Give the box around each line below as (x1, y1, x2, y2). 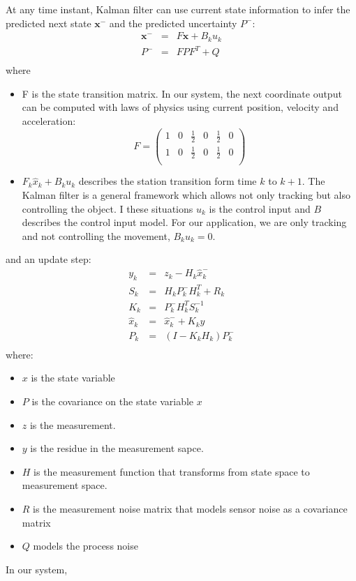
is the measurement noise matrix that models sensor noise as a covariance (33, 501, 348, 515)
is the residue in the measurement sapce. (30, 441, 204, 455)
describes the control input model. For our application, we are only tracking (22, 215, 347, 229)
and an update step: (6, 252, 91, 266)
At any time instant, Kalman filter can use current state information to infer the (6, 2, 350, 16)
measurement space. (22, 478, 107, 492)
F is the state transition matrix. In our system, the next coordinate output (22, 86, 342, 100)
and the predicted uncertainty (109, 15, 237, 30)
